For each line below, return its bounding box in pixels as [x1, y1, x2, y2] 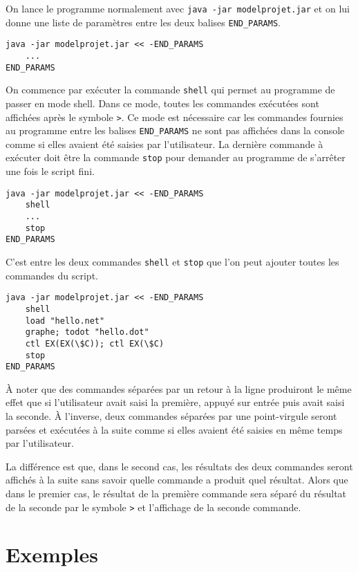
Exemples [6, 540, 99, 569]
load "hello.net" [25, 315, 105, 326]
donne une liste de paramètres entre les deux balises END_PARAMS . [6, 15, 281, 29]
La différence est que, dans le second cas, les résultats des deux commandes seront [6, 459, 353, 473]
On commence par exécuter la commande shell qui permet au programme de [6, 82, 335, 97]
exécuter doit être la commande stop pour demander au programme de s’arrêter [6, 150, 346, 165]
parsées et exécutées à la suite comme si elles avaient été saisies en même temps [6, 422, 343, 436]
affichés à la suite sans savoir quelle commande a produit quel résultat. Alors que [6, 472, 348, 487]
